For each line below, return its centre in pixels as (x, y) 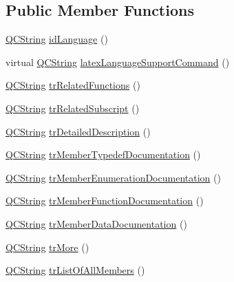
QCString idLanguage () (57, 39)
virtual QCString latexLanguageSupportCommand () (118, 62)
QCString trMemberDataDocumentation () (96, 223)
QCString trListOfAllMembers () (75, 270)
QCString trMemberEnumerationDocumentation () (113, 177)
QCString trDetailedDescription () (78, 131)
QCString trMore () (47, 247)
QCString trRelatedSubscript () (73, 108)
